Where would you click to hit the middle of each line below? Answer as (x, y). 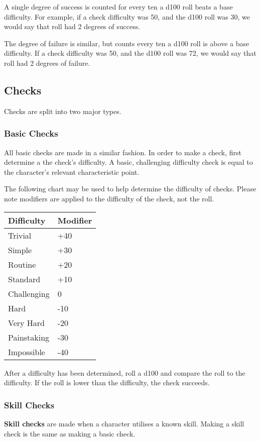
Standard (24, 279)
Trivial (20, 235)
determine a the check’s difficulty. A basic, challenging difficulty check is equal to (128, 162)
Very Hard (26, 322)
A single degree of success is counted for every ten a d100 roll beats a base (118, 7)
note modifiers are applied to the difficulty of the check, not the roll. (109, 198)
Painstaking (29, 337)
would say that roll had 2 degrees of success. (72, 26)
